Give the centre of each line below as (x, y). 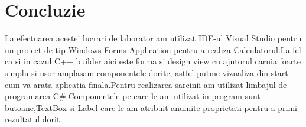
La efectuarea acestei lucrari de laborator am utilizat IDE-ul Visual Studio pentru (153, 38)
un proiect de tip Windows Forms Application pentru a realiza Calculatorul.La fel (153, 49)
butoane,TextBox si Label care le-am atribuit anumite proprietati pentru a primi (151, 107)
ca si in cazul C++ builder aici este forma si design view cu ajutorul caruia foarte (153, 61)
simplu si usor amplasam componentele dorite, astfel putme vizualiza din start (147, 72)
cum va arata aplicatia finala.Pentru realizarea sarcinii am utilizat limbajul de (146, 84)
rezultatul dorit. (34, 119)
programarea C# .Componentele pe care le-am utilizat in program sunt (133, 96)
